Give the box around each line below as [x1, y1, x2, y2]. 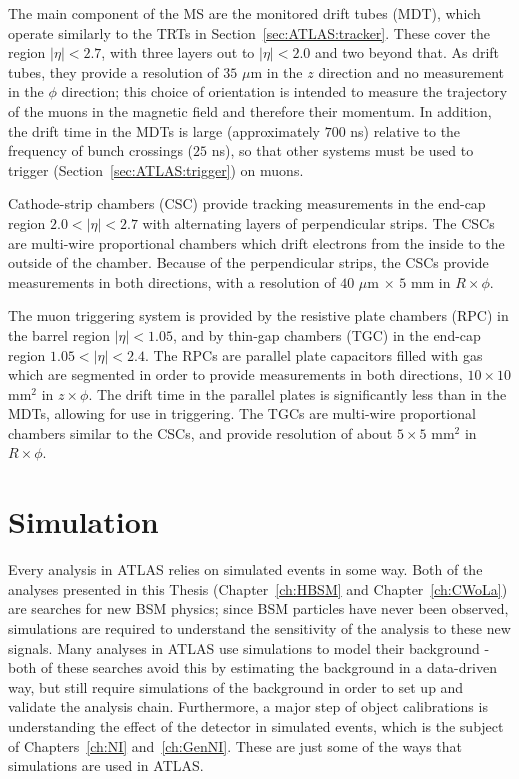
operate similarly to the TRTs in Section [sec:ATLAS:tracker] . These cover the [8, 22, 490, 43]
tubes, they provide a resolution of [8, 61, 219, 82]
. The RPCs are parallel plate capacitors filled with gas [144, 344, 483, 365]
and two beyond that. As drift [314, 42, 500, 63]
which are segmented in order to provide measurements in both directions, [8, 364, 463, 385]
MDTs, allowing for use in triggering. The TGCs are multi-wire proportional [8, 403, 476, 424]
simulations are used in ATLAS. [8, 755, 204, 776]
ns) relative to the [350, 120, 461, 141]
